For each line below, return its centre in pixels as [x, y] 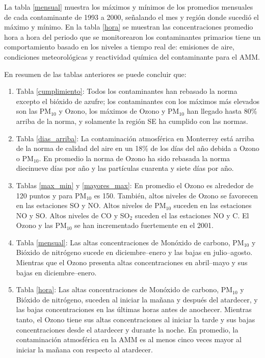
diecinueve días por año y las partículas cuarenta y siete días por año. [125, 168]
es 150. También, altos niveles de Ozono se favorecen [176, 195]
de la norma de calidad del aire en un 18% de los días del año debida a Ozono [138, 148]
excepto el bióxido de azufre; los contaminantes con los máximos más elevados [138, 101]
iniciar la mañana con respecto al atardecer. [84, 349]
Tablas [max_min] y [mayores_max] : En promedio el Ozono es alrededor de [135, 185]
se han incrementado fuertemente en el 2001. [144, 225]
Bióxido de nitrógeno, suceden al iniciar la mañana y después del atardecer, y [137, 299]
